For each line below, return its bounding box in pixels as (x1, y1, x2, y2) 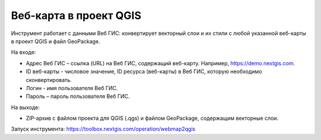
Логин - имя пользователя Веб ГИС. (26, 84, 118, 91)
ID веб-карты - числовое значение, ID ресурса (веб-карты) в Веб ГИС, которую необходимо (26, 68, 263, 75)
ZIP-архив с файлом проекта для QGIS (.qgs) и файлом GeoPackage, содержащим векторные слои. (26, 114, 279, 122)
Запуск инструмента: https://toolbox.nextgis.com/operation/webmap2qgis (11, 125, 196, 133)
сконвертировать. (26, 76, 72, 83)
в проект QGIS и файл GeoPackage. (11, 37, 100, 44)
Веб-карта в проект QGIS (11, 9, 142, 22)
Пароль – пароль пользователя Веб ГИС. (26, 93, 130, 100)
